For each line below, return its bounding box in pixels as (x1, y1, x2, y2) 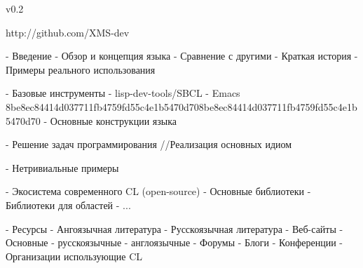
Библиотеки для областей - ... (6, 197, 131, 212)
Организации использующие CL (6, 248, 143, 263)
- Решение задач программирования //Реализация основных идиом (6, 137, 292, 152)
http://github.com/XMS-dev (6, 25, 130, 39)
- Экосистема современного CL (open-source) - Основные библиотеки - (6, 184, 311, 199)
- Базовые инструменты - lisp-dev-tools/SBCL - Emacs (6, 86, 240, 100)
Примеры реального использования (6, 62, 156, 76)
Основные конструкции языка (50, 113, 177, 128)
